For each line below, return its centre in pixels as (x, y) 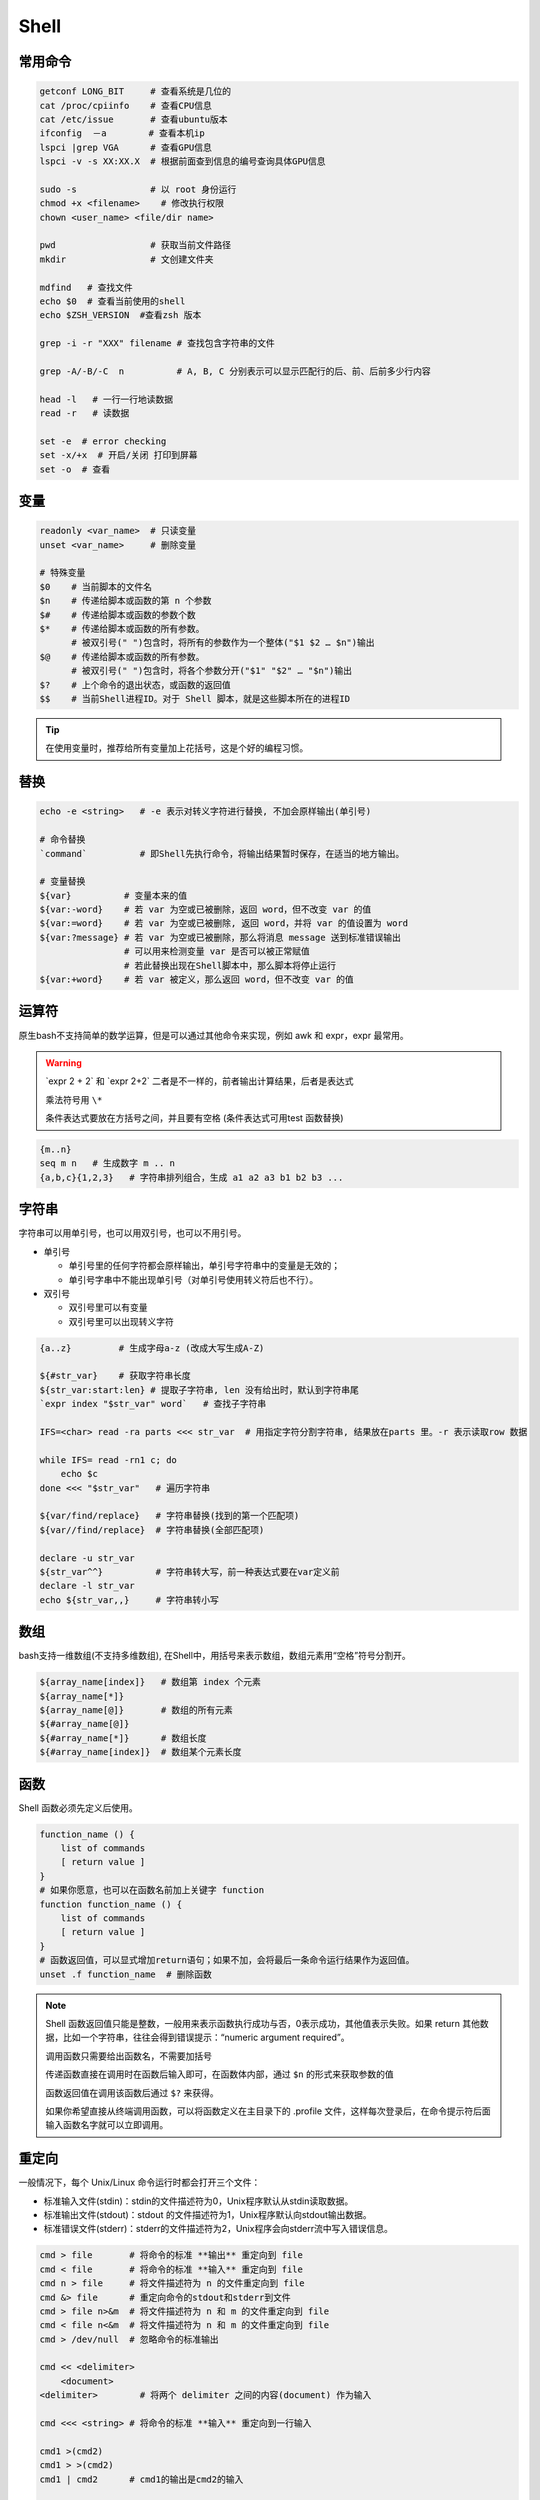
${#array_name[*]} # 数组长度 (123, 1738)
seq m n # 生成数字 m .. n (107, 1163)
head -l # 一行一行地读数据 (106, 399)
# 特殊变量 (62, 573)
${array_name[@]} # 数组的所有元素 (136, 1710)
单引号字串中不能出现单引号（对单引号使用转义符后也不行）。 (193, 1279)
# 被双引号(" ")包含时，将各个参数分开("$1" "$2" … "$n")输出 (211, 671)
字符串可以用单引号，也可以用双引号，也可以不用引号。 (132, 1233)
